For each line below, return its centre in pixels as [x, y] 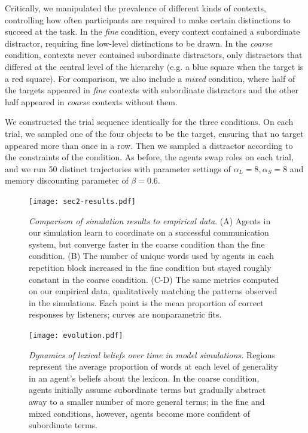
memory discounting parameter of [67, 180]
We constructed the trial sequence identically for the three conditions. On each [149, 122]
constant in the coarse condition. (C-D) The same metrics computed [154, 279]
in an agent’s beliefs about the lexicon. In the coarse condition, [144, 378]
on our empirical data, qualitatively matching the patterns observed [153, 291]
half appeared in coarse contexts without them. [91, 101]
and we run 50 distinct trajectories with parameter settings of [118, 168]
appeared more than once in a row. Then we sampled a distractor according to [149, 145]
